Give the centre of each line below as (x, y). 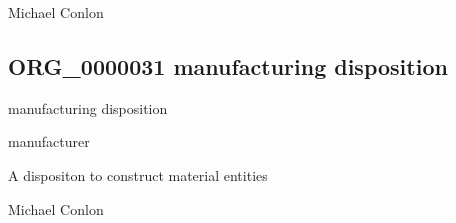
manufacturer (49, 141)
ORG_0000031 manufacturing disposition (228, 65)
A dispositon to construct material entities (138, 174)
